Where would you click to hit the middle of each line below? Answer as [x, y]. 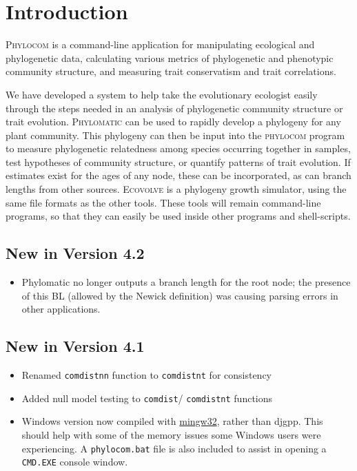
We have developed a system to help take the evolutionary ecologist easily [162, 94]
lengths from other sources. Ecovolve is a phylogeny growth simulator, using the [176, 189]
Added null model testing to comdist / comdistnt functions [147, 398]
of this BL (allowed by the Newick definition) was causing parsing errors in [180, 295]
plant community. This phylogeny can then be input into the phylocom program [175, 135]
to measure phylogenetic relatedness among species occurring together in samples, [178, 148]
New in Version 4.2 [75, 253]
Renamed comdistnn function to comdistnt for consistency [147, 375]
